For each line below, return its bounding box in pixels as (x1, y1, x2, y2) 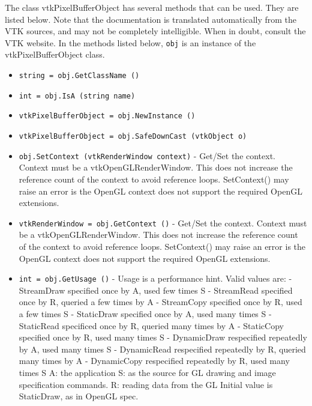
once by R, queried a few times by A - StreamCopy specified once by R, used (19, 295, 302, 308)
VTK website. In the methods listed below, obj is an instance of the (5, 36, 256, 49)
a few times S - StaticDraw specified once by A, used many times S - (19, 307, 272, 320)
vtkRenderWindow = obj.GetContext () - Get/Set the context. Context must (19, 216, 307, 229)
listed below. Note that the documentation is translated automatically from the (5, 13, 297, 25)
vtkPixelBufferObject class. (5, 48, 105, 61)
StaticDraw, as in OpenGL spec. (19, 390, 139, 402)
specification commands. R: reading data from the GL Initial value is (19, 378, 273, 390)
